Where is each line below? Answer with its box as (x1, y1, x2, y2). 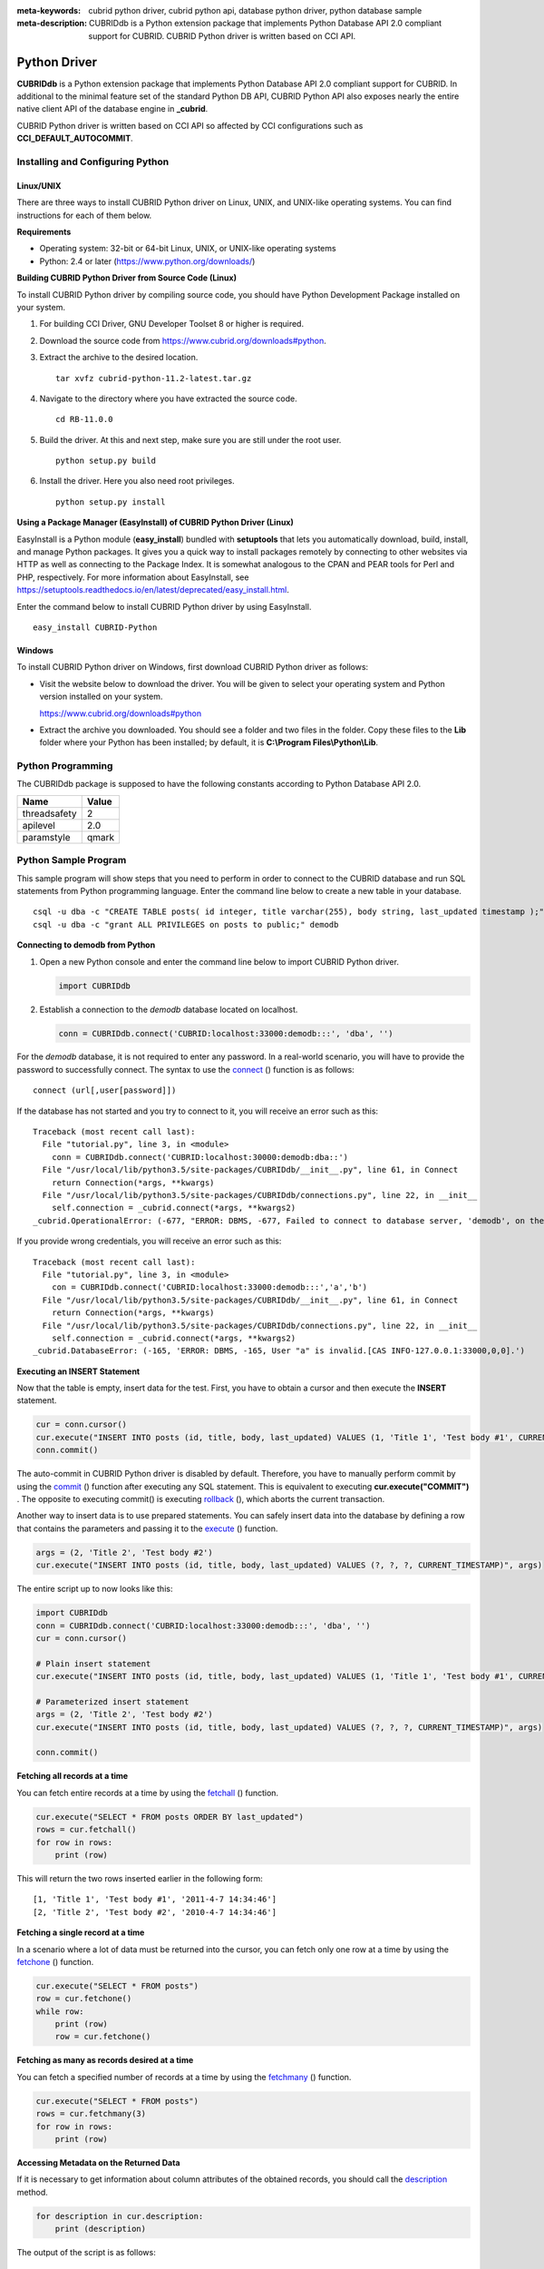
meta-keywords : (16, 5, 82, 15)
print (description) (54, 2224, 147, 2235)
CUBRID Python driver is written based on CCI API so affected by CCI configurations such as (16, 120, 364, 131)
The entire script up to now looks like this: (16, 1584, 173, 1595)
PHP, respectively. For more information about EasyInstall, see (16, 572, 249, 583)
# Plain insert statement (35, 1658, 151, 1669)
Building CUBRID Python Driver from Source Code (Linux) (16, 272, 238, 283)
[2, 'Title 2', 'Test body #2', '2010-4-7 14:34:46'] (33, 1907, 277, 1917)
